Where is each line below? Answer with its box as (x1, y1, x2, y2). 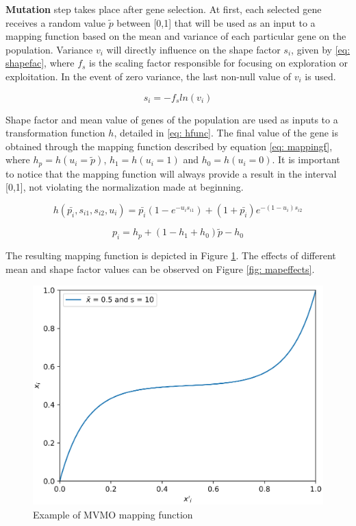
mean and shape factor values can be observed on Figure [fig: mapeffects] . (5, 261, 315, 276)
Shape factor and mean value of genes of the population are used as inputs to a (5, 112, 338, 126)
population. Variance (5, 42, 93, 56)
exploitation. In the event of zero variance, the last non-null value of (5, 69, 292, 83)
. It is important (272, 152, 340, 167)
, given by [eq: (291, 42, 351, 56)
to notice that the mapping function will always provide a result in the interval (5, 166, 337, 180)
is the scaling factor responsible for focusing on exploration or (89, 56, 348, 70)
